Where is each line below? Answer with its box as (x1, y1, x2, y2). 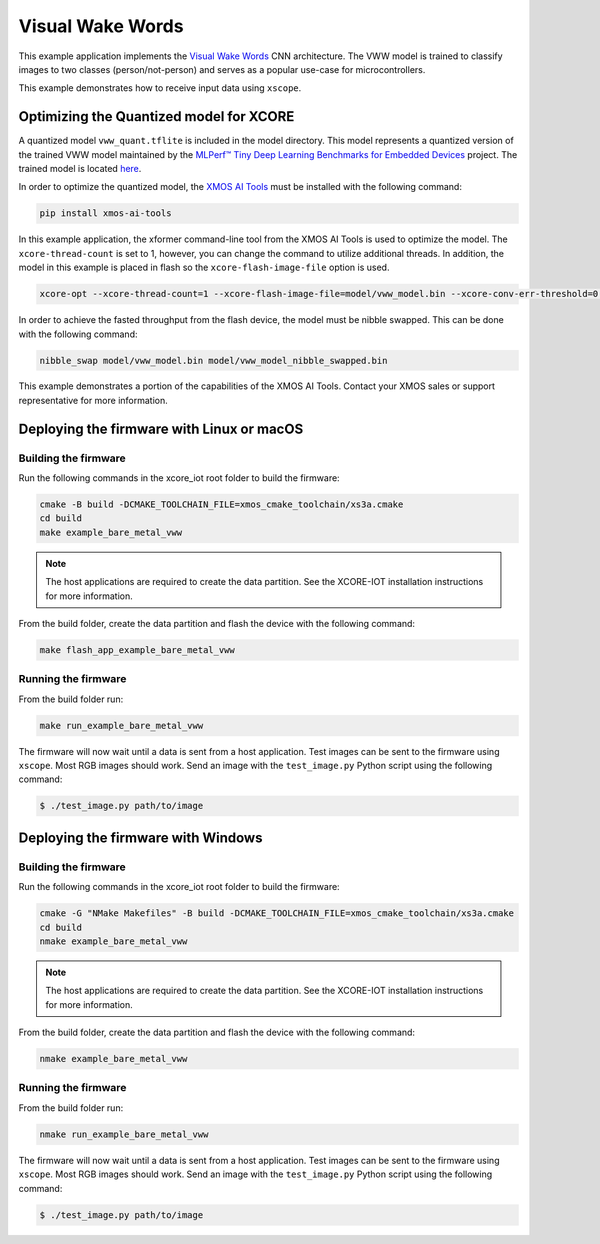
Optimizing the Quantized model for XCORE (18, 108, 295, 125)
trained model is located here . (18, 163, 142, 175)
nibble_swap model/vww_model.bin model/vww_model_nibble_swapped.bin (39, 355, 388, 366)
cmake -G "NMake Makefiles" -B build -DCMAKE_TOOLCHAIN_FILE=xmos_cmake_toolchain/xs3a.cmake (39, 908, 515, 919)
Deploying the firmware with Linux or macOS (18, 420, 304, 437)
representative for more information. (18, 394, 169, 406)
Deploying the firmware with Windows (18, 829, 263, 846)
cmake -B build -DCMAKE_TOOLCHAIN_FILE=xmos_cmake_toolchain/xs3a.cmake (39, 499, 404, 510)
